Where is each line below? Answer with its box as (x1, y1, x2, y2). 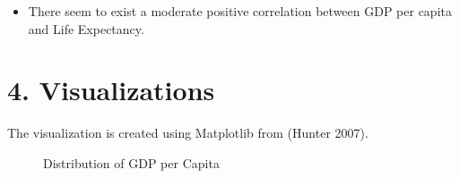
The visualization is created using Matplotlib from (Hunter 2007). (7, 123, 368, 142)
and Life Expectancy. (28, 19, 144, 38)
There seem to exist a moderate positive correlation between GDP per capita (28, 2, 452, 20)
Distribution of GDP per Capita (43, 153, 220, 172)
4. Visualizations (7, 72, 215, 108)
